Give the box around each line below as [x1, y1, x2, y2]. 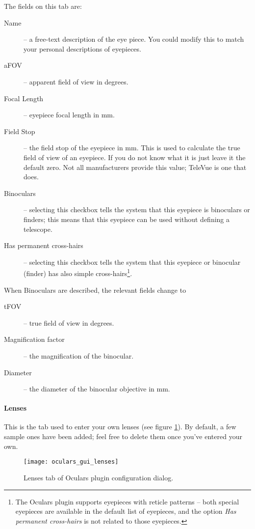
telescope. [24, 223, 52, 234]
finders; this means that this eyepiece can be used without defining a [24, 214, 230, 224]
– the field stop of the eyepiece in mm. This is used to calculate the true [24, 142, 240, 153]
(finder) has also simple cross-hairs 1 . [24, 267, 132, 278]
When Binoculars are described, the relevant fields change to [4, 284, 186, 295]
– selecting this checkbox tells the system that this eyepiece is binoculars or [24, 204, 250, 215]
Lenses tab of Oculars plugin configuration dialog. [24, 472, 174, 482]
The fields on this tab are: [4, 1, 82, 11]
